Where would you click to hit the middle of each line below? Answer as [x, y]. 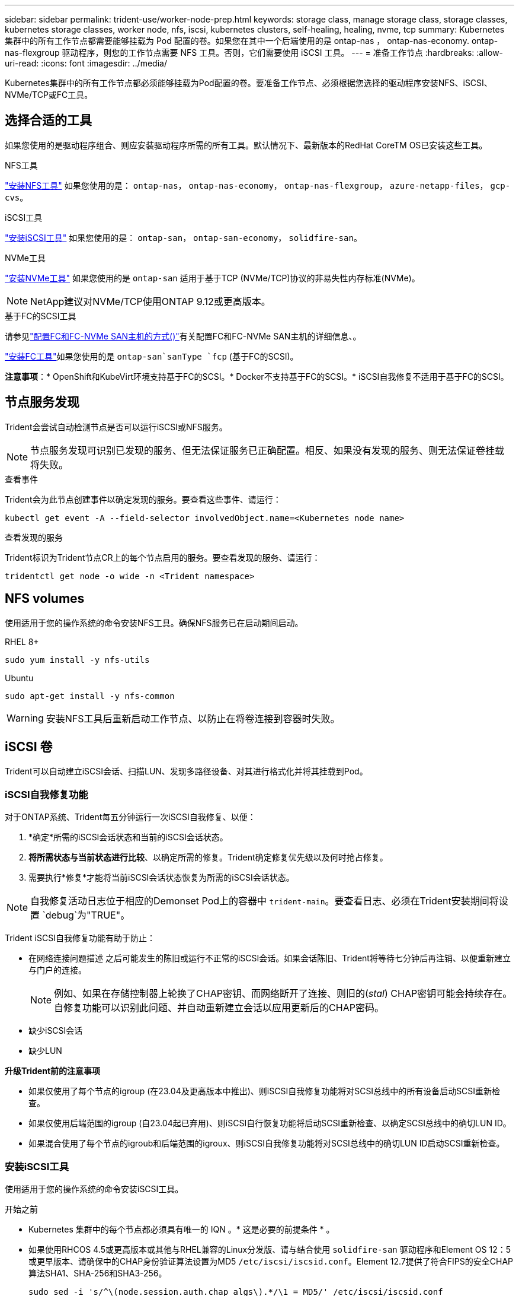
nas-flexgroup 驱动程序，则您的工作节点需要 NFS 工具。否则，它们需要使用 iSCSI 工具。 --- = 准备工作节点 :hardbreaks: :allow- [254, 53]
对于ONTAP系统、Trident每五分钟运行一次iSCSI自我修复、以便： [130, 817]
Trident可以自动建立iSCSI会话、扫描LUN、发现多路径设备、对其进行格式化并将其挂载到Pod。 [186, 771]
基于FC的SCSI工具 [41, 316]
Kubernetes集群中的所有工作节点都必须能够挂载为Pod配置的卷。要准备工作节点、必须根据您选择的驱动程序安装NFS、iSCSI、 [249, 83]
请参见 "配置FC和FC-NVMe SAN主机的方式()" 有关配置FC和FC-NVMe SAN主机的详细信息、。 [183, 336]
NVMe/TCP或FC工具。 [49, 95]
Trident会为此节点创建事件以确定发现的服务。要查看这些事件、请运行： [143, 499]
